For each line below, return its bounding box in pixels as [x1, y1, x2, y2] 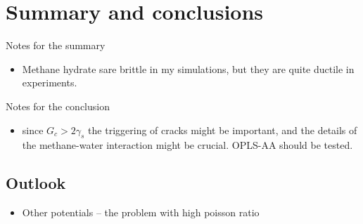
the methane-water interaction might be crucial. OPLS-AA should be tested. [22, 138, 353, 152]
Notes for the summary [6, 38, 106, 53]
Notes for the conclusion [6, 98, 110, 113]
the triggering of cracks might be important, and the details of [88, 122, 357, 137]
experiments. [22, 75, 77, 90]
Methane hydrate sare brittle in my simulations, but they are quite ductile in [22, 61, 355, 76]
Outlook [6, 172, 66, 194]
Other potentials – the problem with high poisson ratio [22, 205, 260, 220]
